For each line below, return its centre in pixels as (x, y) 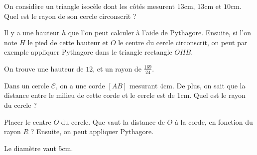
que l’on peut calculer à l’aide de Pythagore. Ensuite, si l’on (160, 33)
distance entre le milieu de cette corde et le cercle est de (89, 95)
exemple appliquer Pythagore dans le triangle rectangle (88, 52)
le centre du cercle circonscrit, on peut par (183, 42)
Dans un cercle (27, 85)
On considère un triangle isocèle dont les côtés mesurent (90, 6)
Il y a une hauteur (32, 33)
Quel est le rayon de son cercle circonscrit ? (70, 16)
